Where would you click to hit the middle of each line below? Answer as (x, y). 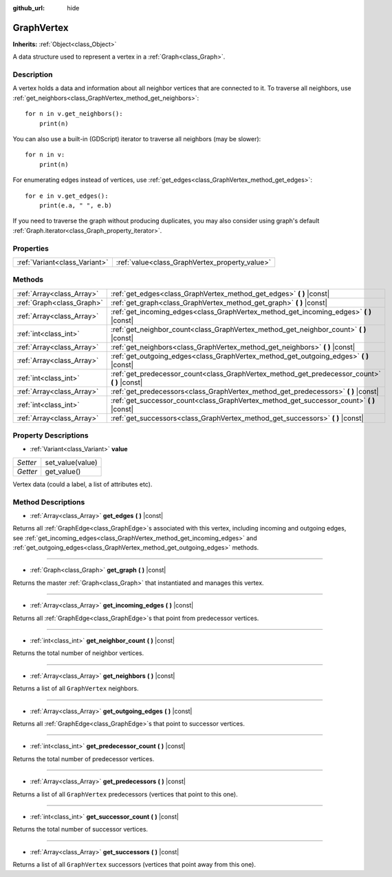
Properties (31, 248)
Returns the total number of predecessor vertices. (84, 759)
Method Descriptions (49, 502)
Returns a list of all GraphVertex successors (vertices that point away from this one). (134, 865)
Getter (27, 471)
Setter (27, 462)
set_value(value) (71, 462)
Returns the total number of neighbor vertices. (78, 653)
